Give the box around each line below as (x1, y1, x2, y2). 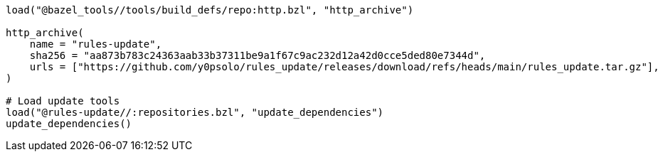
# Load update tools (6, 95, 120, 107)
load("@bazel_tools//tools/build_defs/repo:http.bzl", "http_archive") (6, 4, 414, 16)
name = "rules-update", (29, 38, 162, 50)
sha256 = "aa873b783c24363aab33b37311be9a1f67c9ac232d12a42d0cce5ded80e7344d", (29, 50, 486, 61)
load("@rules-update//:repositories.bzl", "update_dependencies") (6, 107, 384, 118)
